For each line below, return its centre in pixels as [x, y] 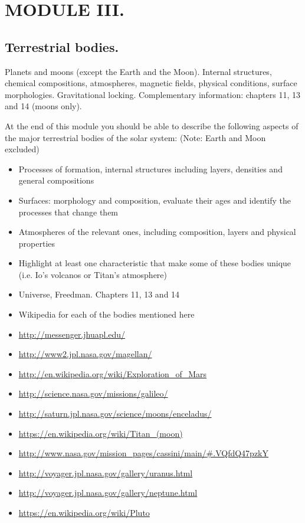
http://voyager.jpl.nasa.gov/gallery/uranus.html [106, 473]
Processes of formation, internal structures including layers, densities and [150, 169]
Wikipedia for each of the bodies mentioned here [106, 314]
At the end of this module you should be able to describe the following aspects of [152, 125]
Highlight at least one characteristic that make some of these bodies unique [155, 263]
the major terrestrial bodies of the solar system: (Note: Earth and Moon [135, 137]
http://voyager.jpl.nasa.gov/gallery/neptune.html [108, 493]
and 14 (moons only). [43, 106]
